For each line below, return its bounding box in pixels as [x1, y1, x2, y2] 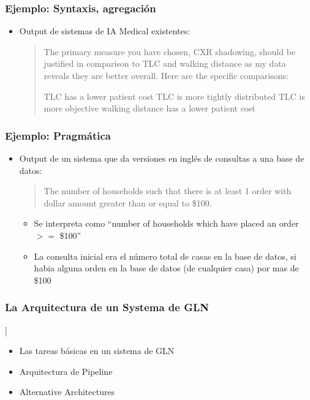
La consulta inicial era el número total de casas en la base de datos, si [34, 249, 297, 262]
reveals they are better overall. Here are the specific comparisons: [43, 69, 289, 81]
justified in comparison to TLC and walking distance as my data [43, 57, 286, 70]
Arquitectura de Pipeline [19, 364, 113, 377]
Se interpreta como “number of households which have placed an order [34, 217, 299, 230]
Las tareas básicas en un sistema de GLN [19, 344, 175, 357]
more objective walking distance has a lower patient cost [43, 102, 255, 115]
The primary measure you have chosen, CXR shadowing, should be [43, 45, 296, 58]
